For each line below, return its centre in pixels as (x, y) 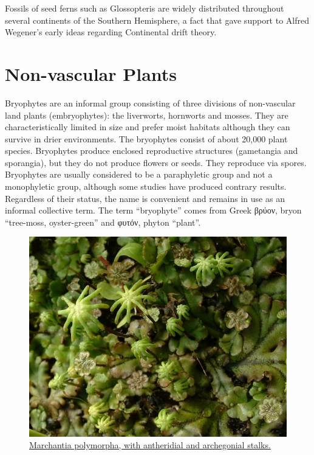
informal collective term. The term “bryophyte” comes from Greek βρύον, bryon (153, 210)
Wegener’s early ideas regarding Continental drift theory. (111, 32)
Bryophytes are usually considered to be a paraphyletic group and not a (139, 174)
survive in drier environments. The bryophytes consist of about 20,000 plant (146, 138)
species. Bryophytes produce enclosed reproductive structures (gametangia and (152, 151)
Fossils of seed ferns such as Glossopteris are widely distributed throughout (145, 8)
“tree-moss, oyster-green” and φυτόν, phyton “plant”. (103, 222)
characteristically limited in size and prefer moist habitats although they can (148, 127)
